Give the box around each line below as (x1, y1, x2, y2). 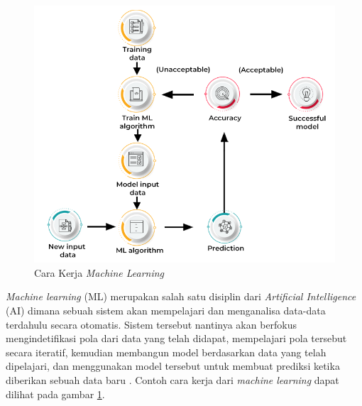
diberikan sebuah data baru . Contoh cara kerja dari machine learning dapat (6, 372, 339, 387)
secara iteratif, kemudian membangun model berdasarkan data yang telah (6, 344, 327, 359)
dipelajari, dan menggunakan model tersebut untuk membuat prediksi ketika (6, 358, 340, 373)
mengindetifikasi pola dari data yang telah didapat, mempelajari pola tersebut (6, 331, 347, 346)
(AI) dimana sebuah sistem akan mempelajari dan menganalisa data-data (6, 302, 326, 317)
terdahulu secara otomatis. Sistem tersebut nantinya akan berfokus (6, 317, 297, 331)
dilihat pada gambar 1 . (6, 386, 105, 401)
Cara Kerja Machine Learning (34, 265, 165, 280)
